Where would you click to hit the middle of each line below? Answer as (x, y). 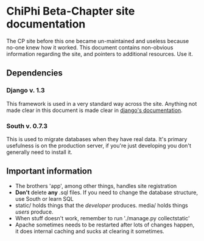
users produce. (34, 212)
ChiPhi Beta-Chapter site (71, 11)
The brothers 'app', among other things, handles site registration (96, 186)
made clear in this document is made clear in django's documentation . (94, 110)
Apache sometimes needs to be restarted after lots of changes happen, (105, 225)
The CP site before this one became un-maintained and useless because (98, 41)
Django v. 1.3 (26, 91)
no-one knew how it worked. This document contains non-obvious (90, 47)
